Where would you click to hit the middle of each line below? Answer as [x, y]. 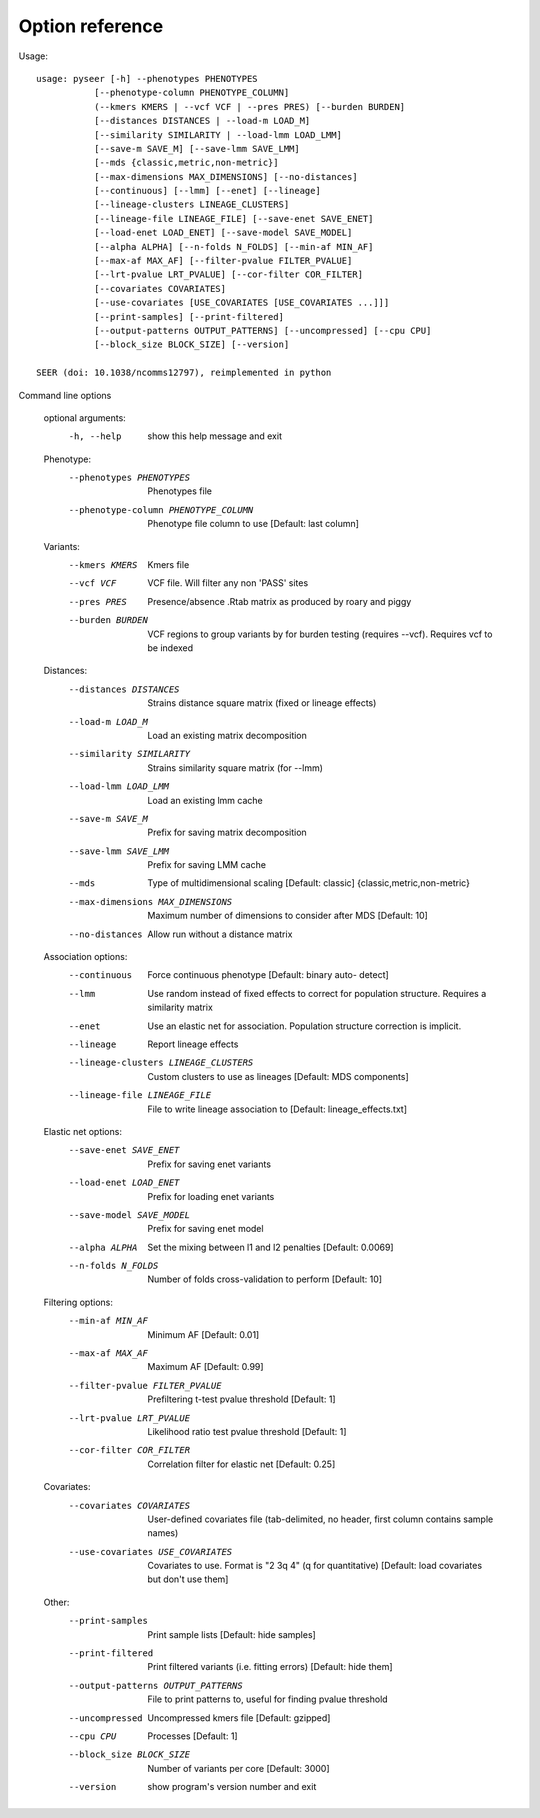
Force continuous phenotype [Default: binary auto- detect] [268, 975]
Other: [56, 1602]
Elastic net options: [82, 1131]
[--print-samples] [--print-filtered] [189, 316]
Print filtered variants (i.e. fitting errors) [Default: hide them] [270, 1667]
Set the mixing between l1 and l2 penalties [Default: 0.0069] [270, 1247]
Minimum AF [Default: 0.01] [203, 1334]
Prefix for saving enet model [205, 1229]
